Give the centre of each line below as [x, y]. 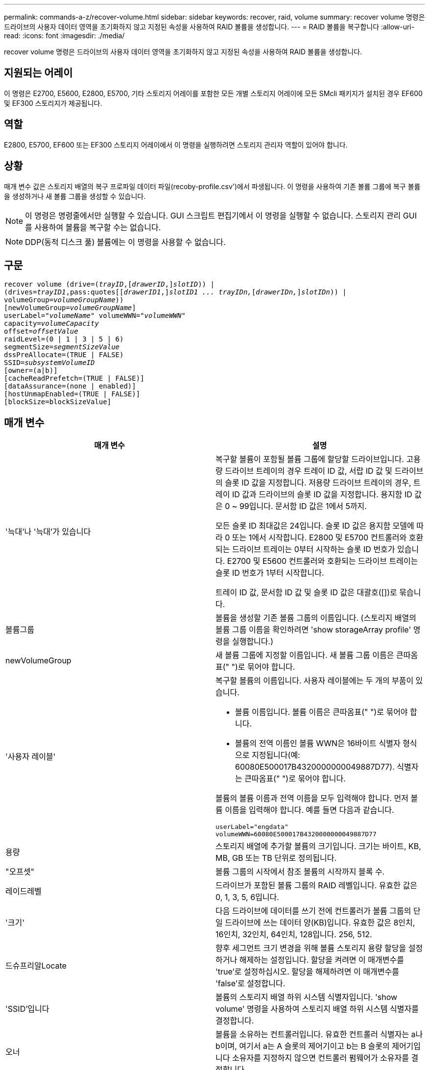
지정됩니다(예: [276, 755]
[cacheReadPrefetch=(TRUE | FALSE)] [74, 378]
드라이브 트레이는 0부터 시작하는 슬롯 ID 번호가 [313, 549]
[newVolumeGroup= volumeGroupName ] [70, 308]
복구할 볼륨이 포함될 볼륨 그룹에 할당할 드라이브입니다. [310, 459]
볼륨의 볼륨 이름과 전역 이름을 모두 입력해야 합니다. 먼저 [312, 798]
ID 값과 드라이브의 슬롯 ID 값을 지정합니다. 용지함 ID [322, 495]
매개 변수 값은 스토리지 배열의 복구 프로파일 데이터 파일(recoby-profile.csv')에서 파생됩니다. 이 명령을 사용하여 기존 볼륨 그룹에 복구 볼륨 [212, 186]
